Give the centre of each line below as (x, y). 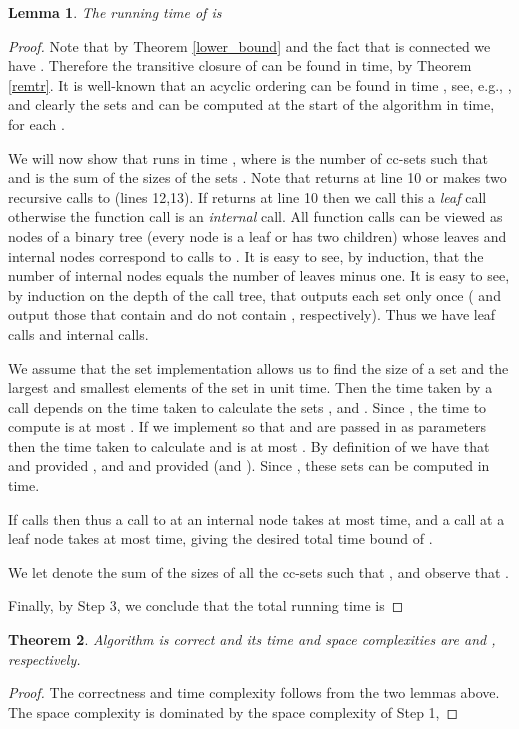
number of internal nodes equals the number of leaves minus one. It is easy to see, (259, 275)
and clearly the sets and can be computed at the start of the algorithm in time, (251, 104)
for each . (36, 123)
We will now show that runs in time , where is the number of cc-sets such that (248, 157)
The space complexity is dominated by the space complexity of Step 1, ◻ (233, 711)
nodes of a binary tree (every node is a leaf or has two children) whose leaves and (257, 235)
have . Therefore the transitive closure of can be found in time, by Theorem (240, 65)
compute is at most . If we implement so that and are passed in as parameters (247, 426)
